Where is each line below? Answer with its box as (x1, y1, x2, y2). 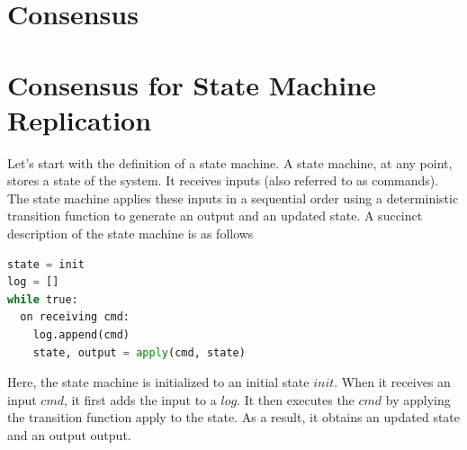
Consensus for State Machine (7, 66, 376, 103)
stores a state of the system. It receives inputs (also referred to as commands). (7, 171, 439, 190)
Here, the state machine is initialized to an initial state (7, 373, 310, 391)
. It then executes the (237, 390, 355, 409)
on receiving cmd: (20, 310, 130, 324)
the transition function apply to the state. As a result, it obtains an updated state (7, 408, 461, 427)
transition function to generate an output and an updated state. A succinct (7, 206, 423, 225)
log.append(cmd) (32, 328, 130, 342)
